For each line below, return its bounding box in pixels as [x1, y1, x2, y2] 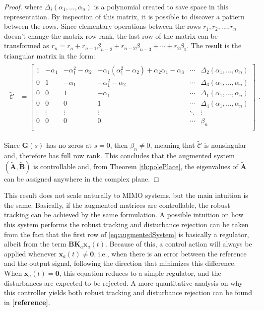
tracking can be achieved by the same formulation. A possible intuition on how [4, 209, 244, 220]
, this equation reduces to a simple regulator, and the [59, 268, 221, 278]
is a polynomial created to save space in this [94, 1, 229, 11]
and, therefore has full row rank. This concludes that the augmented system [4, 150, 235, 161]
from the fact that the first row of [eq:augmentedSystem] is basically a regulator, [4, 229, 249, 239]
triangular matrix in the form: [4, 51, 95, 61]
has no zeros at [46, 140, 92, 150]
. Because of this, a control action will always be [105, 239, 252, 249]
